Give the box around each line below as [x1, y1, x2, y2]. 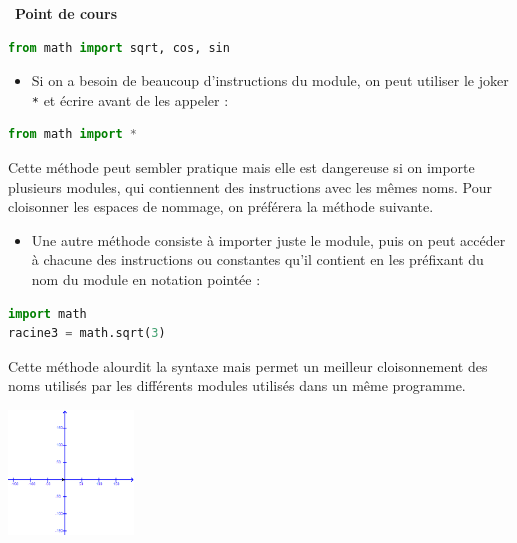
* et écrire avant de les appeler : [31, 89, 229, 110]
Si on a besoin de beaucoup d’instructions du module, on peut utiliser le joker [31, 70, 509, 91]
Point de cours [15, 3, 118, 23]
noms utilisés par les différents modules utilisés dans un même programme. [8, 375, 466, 396]
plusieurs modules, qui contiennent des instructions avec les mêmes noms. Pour [8, 176, 492, 197]
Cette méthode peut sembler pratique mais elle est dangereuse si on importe [8, 157, 475, 178]
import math [8, 306, 87, 321]
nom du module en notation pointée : [31, 269, 261, 289]
